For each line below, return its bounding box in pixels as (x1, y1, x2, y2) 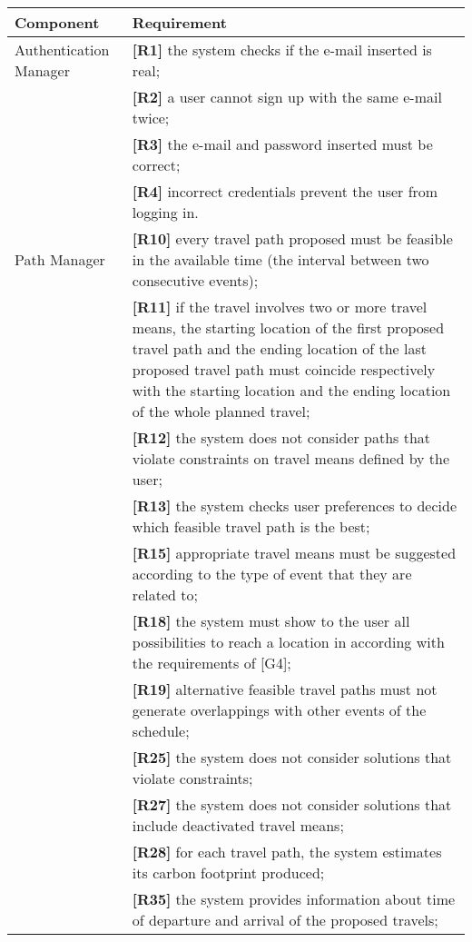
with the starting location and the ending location (132, 380, 451, 401)
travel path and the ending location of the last (132, 338, 428, 359)
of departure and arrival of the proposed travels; (132, 909, 438, 930)
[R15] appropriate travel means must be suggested (132, 542, 457, 563)
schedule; (132, 720, 190, 741)
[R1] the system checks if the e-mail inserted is (132, 39, 432, 60)
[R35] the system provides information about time (132, 888, 456, 909)
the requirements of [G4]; (132, 652, 291, 673)
